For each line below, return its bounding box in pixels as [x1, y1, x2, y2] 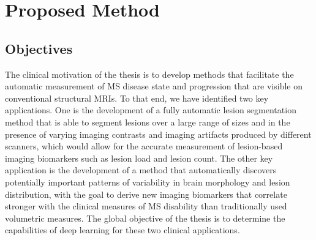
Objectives [5, 39, 73, 58]
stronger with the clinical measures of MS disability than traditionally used [5, 200, 287, 212]
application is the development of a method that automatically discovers [5, 163, 277, 176]
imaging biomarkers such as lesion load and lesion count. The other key [5, 151, 273, 164]
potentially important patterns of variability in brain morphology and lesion [5, 175, 290, 188]
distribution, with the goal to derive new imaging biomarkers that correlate [5, 187, 287, 200]
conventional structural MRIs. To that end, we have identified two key [5, 91, 269, 104]
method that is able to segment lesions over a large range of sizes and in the [5, 115, 290, 128]
